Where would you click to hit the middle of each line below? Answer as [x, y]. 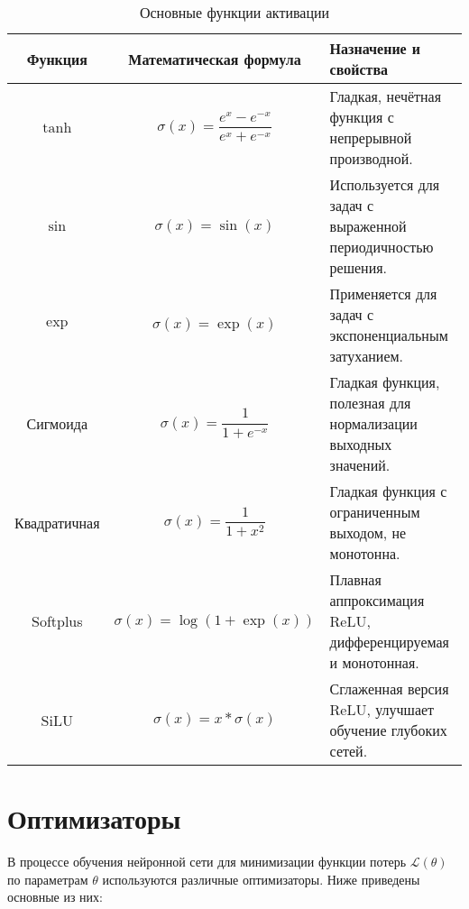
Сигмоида [57, 423]
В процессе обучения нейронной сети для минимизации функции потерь [207, 862]
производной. [371, 158]
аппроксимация [377, 600]
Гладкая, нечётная [386, 96]
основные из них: [55, 897]
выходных [361, 444]
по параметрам [48, 879]
